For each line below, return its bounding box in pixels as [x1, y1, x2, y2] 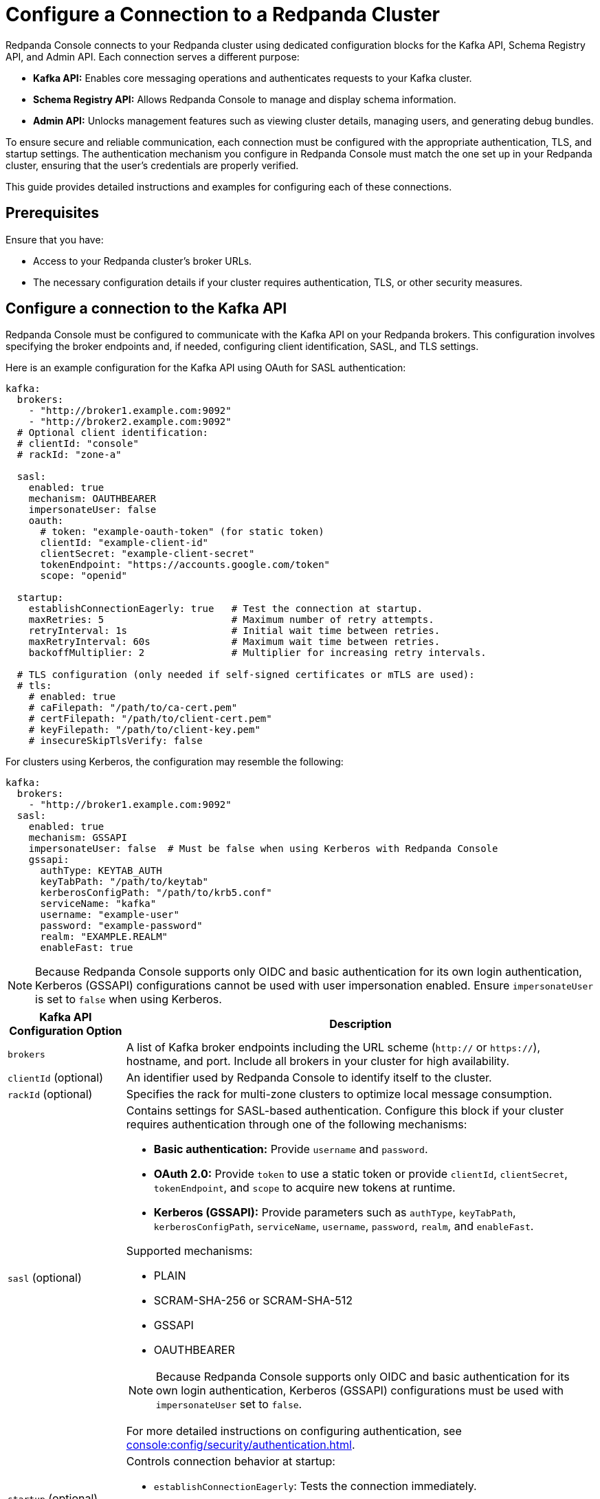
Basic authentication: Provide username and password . [153, 1142, 428, 1157]
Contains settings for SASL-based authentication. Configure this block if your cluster [126, 1104, 564, 1118]
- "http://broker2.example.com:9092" [28, 416, 232, 428]
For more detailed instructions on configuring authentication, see [126, 1424, 462, 1438]
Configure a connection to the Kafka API [5, 300, 287, 318]
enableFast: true [40, 942, 133, 954]
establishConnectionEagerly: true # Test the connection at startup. [28, 603, 423, 615]
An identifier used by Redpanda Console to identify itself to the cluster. [126, 1071, 492, 1085]
